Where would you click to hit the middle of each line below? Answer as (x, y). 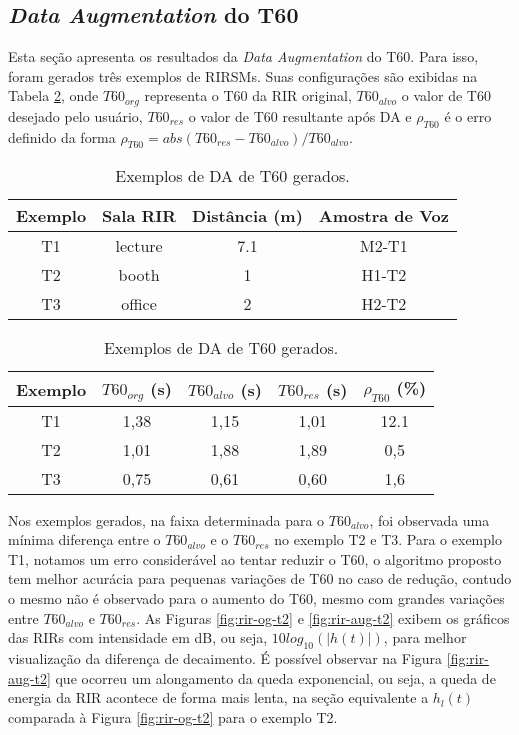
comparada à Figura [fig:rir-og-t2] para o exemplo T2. (173, 716)
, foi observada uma (429, 519)
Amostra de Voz (383, 216)
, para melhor (425, 637)
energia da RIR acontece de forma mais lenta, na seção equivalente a (218, 697)
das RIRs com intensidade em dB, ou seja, (138, 637)
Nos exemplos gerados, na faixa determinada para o (166, 519)
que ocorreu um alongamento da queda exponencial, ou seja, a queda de (275, 677)
